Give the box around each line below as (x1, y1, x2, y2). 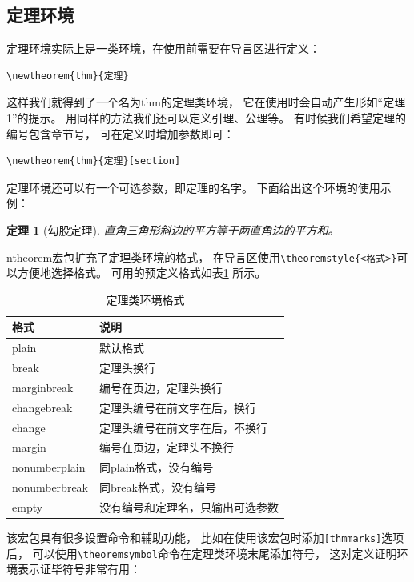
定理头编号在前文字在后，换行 (99, 399, 256, 415)
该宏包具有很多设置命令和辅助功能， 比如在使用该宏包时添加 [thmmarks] (6, 529, 382, 546)
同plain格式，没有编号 (99, 459, 214, 476)
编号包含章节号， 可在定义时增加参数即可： (6, 125, 235, 142)
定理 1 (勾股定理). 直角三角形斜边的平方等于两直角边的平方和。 (6, 221, 340, 238)
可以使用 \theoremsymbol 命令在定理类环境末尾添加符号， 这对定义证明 (32, 544, 397, 561)
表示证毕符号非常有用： (17, 560, 141, 577)
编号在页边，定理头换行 (99, 379, 223, 395)
